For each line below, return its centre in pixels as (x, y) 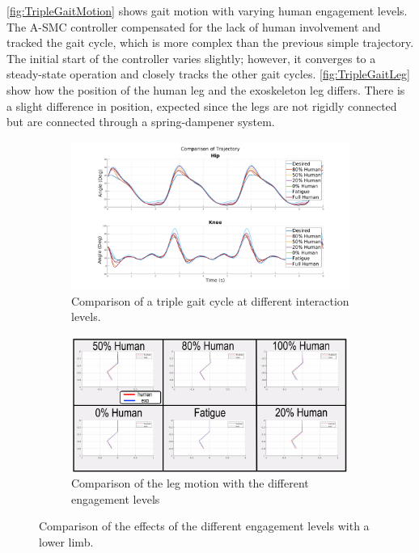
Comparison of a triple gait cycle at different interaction (210, 300)
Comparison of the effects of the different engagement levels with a (204, 526)
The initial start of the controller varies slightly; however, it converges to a (191, 58)
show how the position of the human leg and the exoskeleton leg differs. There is (206, 89)
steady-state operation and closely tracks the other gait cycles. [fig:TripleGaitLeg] (208, 74)
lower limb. (66, 541)
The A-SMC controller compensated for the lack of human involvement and (194, 26)
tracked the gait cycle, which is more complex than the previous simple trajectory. (210, 42)
